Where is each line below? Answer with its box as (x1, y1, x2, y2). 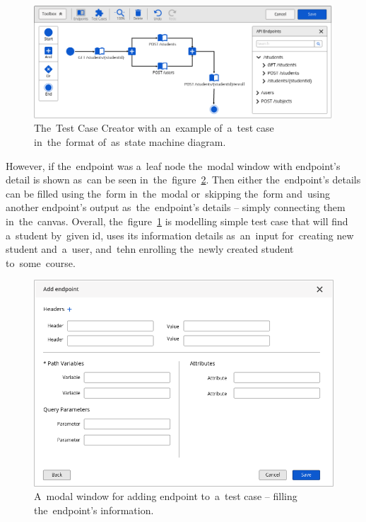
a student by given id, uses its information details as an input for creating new (6, 227, 354, 242)
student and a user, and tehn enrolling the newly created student (6, 242, 294, 256)
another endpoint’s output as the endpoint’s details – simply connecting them (6, 200, 346, 215)
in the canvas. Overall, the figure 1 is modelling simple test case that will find (6, 213, 348, 228)
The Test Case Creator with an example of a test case (34, 120, 274, 135)
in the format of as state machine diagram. (34, 134, 226, 149)
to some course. (6, 255, 76, 270)
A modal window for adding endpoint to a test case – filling (34, 489, 297, 504)
